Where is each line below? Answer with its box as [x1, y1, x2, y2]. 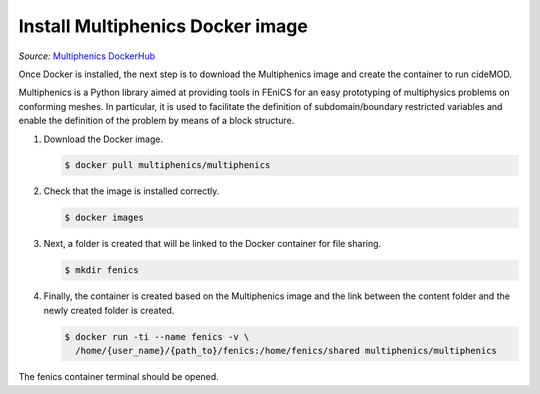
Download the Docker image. [43, 133, 164, 145]
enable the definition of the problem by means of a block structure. [18, 115, 295, 127]
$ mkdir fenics [64, 265, 139, 276]
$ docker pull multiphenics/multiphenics [64, 160, 271, 171]
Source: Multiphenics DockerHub [18, 50, 156, 62]
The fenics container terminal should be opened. [18, 371, 219, 383]
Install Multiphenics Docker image [18, 15, 309, 37]
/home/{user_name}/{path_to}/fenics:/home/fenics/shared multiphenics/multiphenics [75, 345, 497, 357]
